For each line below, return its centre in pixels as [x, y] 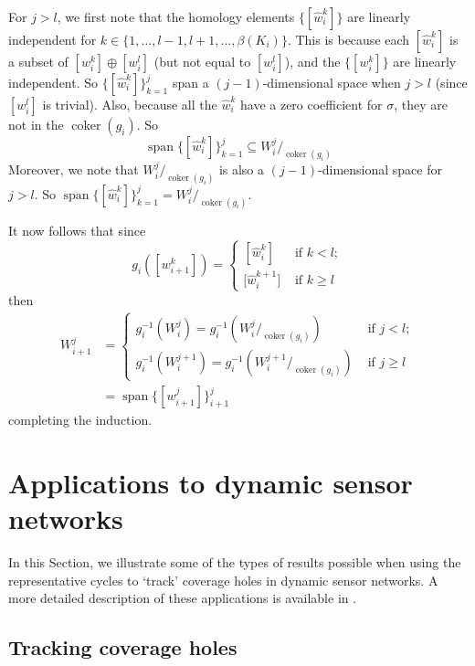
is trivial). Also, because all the [130, 104]
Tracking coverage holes [123, 647]
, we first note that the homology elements [176, 16]
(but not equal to [202, 61]
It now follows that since [77, 230]
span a [190, 82]
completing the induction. [80, 420]
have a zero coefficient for [311, 104]
